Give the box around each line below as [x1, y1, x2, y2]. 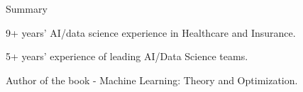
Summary [6, 1, 48, 16]
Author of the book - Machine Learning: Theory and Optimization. [6, 72, 298, 87]
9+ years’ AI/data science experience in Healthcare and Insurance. [6, 25, 296, 40]
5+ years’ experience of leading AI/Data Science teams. [6, 49, 248, 64]
